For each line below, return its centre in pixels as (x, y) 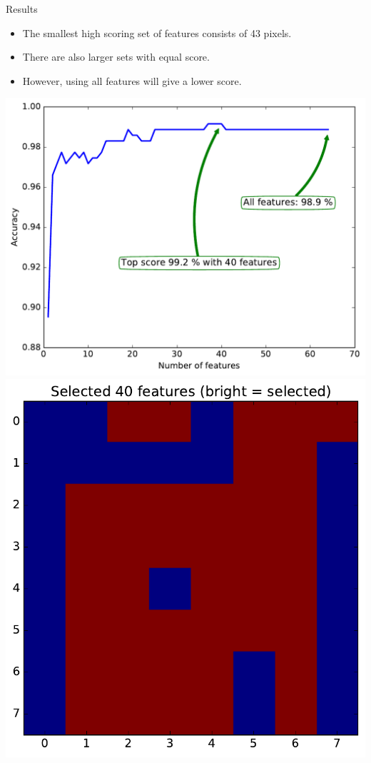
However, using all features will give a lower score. (132, 80)
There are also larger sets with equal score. (116, 57)
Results (22, 9)
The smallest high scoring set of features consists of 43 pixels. (157, 32)
